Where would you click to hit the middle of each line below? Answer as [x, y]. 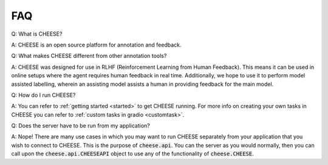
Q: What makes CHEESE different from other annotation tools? [89, 56]
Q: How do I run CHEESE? [43, 95]
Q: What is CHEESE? [37, 34]
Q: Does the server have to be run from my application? [80, 126]
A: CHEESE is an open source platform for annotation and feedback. [96, 45]
